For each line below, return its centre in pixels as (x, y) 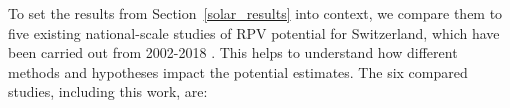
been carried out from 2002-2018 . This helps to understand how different (233, 52)
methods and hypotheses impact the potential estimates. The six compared (238, 71)
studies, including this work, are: (108, 91)
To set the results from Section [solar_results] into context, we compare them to (255, 13)
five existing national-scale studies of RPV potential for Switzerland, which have (254, 32)
